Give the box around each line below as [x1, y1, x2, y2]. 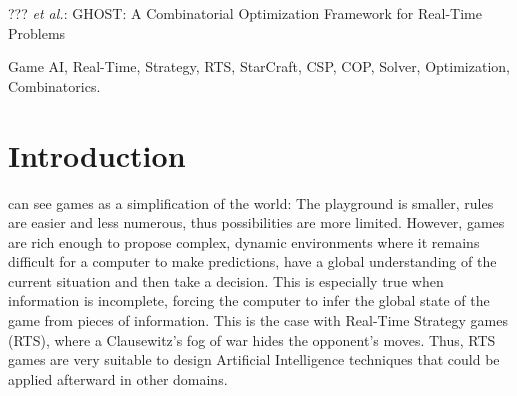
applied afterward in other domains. [8, 368, 228, 389]
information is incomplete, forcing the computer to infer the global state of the [8, 290, 490, 311]
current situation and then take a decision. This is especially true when [8, 270, 444, 291]
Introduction [8, 134, 186, 175]
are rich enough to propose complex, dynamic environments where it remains [8, 231, 480, 252]
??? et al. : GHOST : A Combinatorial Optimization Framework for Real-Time [8, 3, 482, 23]
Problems [8, 22, 66, 43]
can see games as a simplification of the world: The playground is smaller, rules [8, 192, 494, 213]
